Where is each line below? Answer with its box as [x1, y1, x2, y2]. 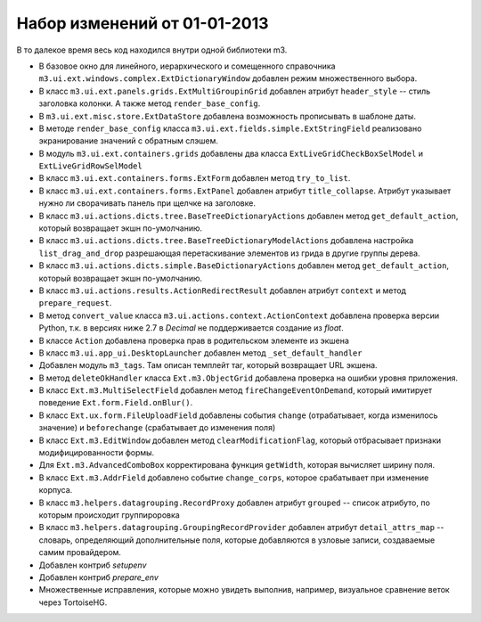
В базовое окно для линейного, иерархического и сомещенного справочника [38, 61, 336, 71]
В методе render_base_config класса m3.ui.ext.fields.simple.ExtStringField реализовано [38, 123, 422, 134]
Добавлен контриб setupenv [38, 560, 147, 570]
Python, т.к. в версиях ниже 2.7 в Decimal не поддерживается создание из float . [38, 323, 344, 333]
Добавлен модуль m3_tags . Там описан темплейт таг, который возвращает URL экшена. [38, 360, 378, 371]
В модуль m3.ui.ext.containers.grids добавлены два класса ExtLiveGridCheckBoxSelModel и [38, 148, 423, 159]
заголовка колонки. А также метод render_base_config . [38, 98, 261, 109]
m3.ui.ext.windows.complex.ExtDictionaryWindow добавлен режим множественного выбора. [38, 73, 418, 84]
